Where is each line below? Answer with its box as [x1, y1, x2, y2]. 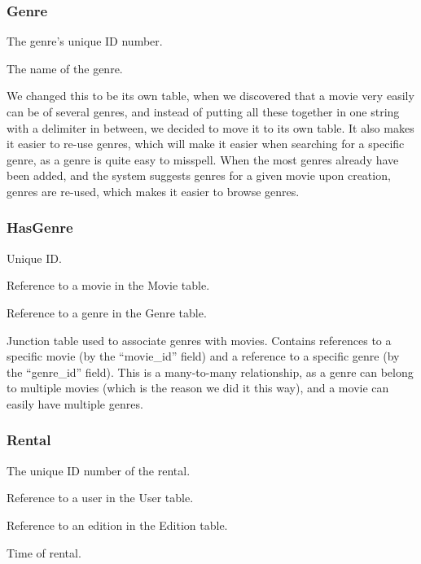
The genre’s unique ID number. [7, 33, 163, 50]
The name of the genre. [7, 59, 123, 77]
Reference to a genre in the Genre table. [7, 304, 207, 321]
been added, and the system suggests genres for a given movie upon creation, [7, 167, 391, 184]
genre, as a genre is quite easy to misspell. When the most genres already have [7, 151, 399, 168]
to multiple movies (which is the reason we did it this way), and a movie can [7, 379, 389, 396]
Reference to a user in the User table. [7, 489, 194, 506]
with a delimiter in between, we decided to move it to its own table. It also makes [7, 119, 414, 136]
